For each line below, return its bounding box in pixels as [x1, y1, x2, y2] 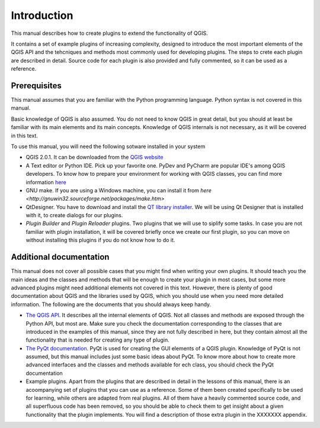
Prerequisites [11, 81, 62, 91]
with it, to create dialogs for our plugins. [25, 212, 123, 219]
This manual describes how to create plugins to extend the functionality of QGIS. [11, 30, 209, 37]
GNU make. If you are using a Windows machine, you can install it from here [25, 186, 212, 194]
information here [25, 178, 66, 186]
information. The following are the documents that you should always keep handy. [11, 301, 212, 308]
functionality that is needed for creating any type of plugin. [25, 336, 169, 343]
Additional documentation [11, 252, 110, 262]
